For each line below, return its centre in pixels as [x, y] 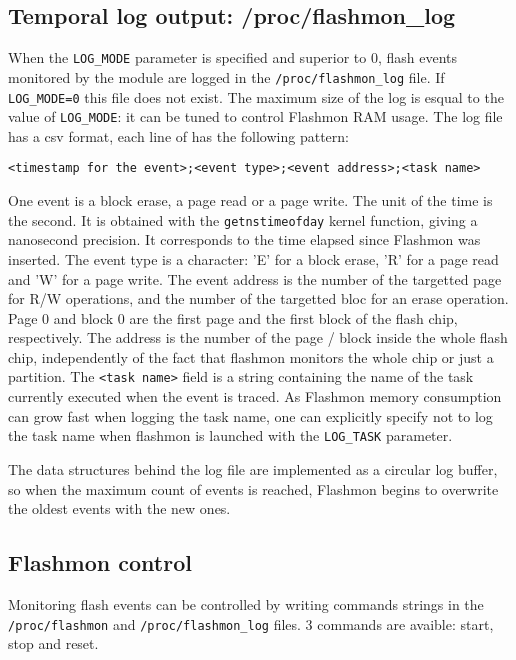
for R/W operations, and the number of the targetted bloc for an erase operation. [258, 298]
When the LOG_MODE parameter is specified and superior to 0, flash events [233, 57]
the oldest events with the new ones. [119, 508]
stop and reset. [53, 643]
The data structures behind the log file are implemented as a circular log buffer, [253, 468]
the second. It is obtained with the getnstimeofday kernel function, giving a [243, 219]
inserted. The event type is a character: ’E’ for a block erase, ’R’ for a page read [253, 258]
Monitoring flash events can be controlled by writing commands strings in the [246, 603]
